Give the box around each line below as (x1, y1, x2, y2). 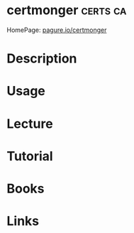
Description (6, 50, 77, 67)
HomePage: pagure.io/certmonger (6, 26, 107, 34)
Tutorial (6, 148, 54, 164)
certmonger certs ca (6, 2, 127, 18)
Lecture (6, 116, 54, 131)
